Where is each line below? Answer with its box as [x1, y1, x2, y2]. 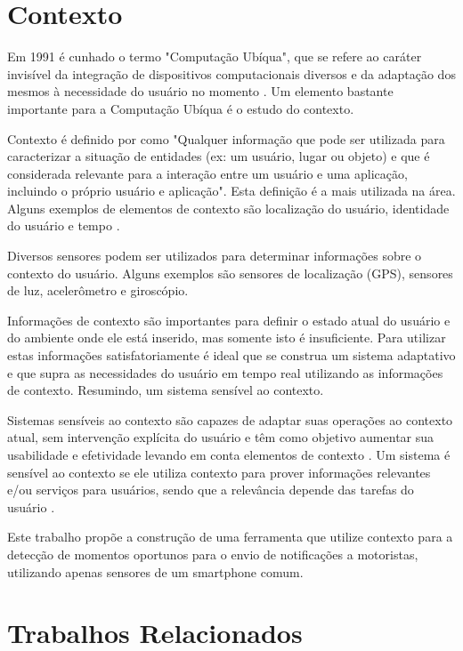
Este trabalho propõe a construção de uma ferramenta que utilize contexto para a [7, 527, 453, 546]
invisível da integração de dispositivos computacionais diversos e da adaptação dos [7, 64, 456, 83]
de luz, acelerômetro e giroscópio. [7, 281, 189, 300]
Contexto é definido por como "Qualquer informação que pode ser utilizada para [7, 129, 445, 148]
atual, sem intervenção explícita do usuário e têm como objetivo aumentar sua [7, 428, 435, 446]
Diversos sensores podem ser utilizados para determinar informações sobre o [7, 246, 422, 265]
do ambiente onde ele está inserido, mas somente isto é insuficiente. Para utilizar [7, 328, 446, 347]
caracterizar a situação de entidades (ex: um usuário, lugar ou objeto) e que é [7, 147, 430, 165]
